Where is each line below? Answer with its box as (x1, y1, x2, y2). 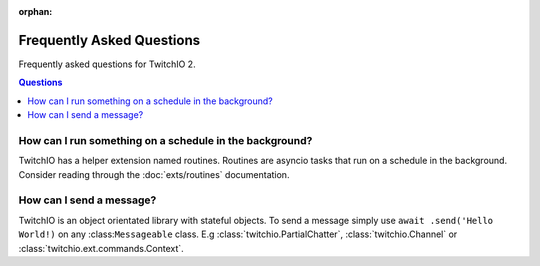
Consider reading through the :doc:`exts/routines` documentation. (18, 168, 290, 180)
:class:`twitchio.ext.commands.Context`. (18, 242, 184, 254)
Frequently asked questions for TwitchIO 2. (18, 58, 196, 70)
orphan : (18, 6, 53, 17)
